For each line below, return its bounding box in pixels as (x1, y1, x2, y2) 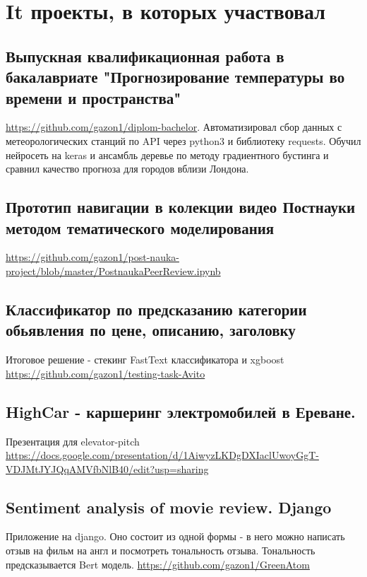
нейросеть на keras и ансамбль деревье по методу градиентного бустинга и (6, 147, 329, 162)
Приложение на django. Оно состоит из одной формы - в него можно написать (6, 529, 345, 544)
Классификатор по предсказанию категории (6, 298, 307, 320)
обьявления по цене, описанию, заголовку (6, 319, 296, 341)
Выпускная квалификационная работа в (6, 45, 284, 66)
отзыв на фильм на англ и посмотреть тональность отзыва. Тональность (6, 543, 315, 558)
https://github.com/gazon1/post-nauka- (6, 250, 179, 264)
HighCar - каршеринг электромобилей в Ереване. (6, 400, 356, 422)
